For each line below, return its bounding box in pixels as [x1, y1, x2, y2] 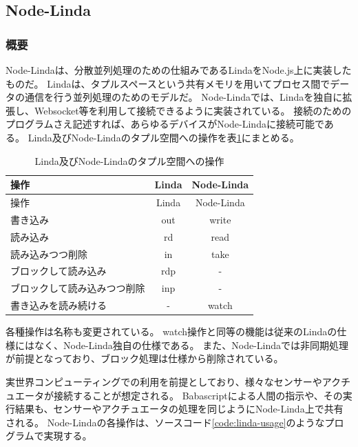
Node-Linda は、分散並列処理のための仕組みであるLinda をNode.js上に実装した [6, 63, 352, 77]
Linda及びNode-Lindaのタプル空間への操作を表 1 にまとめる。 [28, 130, 299, 144]
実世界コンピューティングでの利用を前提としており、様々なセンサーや [6, 374, 322, 388]
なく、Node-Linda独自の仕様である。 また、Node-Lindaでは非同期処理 [34, 337, 349, 352]
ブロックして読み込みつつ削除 [10, 281, 145, 295]
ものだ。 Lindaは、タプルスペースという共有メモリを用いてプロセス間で [6, 76, 330, 90]
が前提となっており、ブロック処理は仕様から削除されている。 [6, 351, 284, 366]
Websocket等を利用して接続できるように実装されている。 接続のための [34, 103, 352, 117]
